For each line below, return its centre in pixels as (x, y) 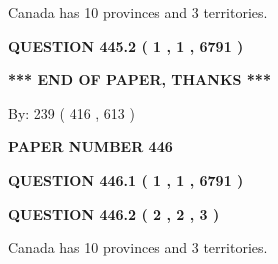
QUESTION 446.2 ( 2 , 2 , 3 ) (114, 213)
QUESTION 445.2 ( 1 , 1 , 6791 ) (126, 45)
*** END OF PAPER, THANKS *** (139, 79)
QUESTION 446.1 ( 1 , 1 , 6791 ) (126, 179)
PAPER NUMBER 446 (90, 146)
